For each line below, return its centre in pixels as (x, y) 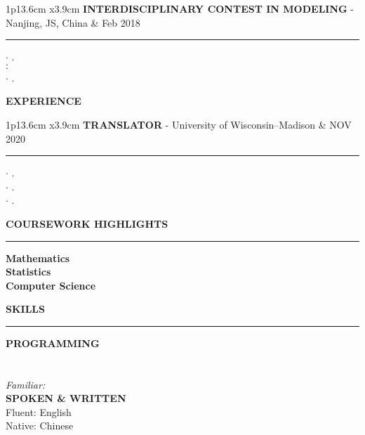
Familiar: (26, 384)
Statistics (28, 272)
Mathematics (38, 258)
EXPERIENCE (44, 101)
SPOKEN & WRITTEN (66, 398)
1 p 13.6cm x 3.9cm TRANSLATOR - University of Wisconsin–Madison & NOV (179, 124)
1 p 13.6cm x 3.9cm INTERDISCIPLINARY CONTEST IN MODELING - (180, 8)
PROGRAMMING (53, 343)
